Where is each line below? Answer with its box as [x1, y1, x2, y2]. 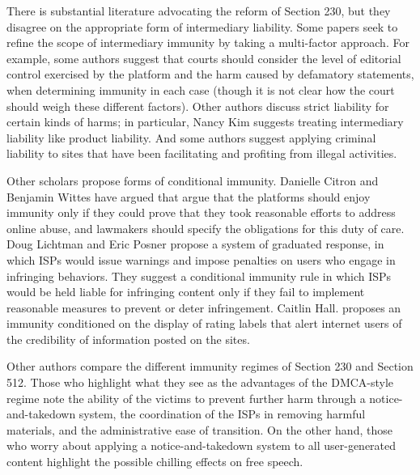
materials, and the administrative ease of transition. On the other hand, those [6, 421, 392, 438]
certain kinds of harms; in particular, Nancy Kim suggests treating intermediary [6, 113, 404, 130]
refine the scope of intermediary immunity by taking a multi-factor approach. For [6, 34, 409, 51]
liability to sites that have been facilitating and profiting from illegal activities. [6, 145, 397, 162]
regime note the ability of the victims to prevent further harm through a [6, 389, 366, 406]
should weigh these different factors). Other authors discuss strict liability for [6, 97, 389, 114]
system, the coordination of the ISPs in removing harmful [78, 405, 366, 422]
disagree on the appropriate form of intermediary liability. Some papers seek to [6, 18, 398, 35]
